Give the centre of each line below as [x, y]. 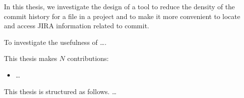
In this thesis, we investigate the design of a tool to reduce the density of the [120, 6]
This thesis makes [31, 58]
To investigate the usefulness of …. [55, 42]
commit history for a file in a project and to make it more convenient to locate [122, 16]
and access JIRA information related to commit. [77, 26]
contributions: [88, 58]
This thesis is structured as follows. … [60, 91]
